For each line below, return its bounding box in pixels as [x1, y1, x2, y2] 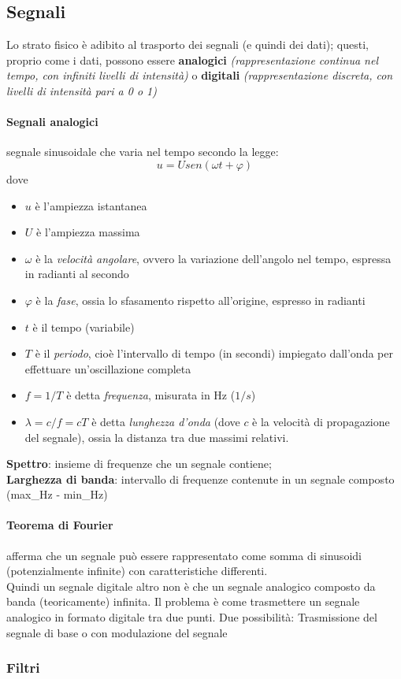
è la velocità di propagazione [252, 413, 390, 429]
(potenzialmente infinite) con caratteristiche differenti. [6, 562, 268, 579]
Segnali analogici [6, 113, 98, 130]
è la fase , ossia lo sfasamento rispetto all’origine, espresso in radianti [35, 291, 366, 308]
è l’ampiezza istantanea [35, 197, 147, 213]
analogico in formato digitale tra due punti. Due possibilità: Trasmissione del [6, 609, 377, 625]
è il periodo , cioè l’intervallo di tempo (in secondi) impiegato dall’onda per [35, 345, 393, 362]
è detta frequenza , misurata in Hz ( [66, 387, 236, 403]
